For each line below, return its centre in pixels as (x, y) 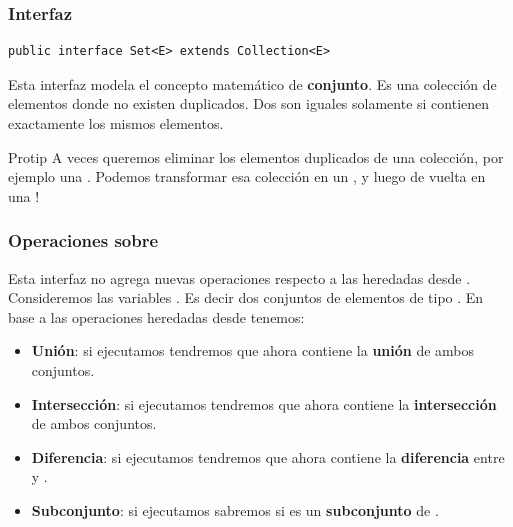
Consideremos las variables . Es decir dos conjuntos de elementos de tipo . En (246, 297)
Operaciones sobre (83, 240)
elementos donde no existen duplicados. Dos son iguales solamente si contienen (249, 103)
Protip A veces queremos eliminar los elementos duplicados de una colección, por (256, 156)
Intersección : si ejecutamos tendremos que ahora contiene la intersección (264, 403)
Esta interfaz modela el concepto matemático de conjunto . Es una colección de (252, 83)
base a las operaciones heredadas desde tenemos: (156, 316)
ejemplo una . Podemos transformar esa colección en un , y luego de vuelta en (247, 176)
